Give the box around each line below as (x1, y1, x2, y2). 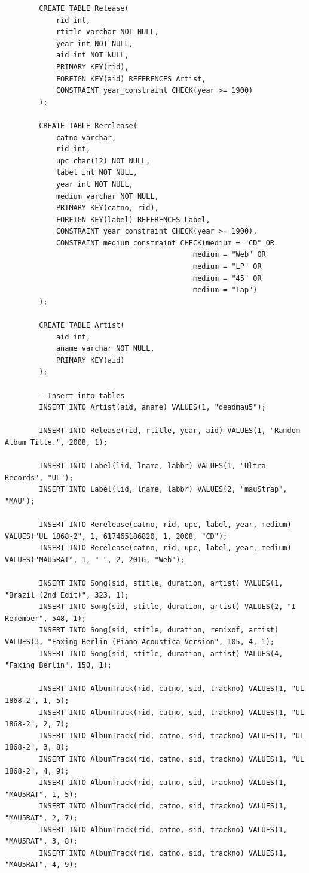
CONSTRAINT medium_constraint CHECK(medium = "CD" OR (56, 238, 275, 247)
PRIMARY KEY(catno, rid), (56, 204, 159, 213)
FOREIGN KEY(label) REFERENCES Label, (56, 215, 210, 224)
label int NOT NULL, (56, 168, 137, 177)
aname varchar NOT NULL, (56, 344, 155, 353)
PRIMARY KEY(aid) (56, 356, 125, 365)
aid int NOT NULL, (56, 51, 129, 60)
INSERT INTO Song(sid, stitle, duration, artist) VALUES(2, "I (39, 602, 296, 611)
